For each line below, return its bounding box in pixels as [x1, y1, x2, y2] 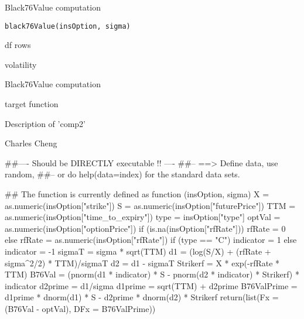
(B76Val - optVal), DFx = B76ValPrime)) [5, 302, 156, 314]
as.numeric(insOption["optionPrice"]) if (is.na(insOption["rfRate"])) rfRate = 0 [5, 222, 286, 234]
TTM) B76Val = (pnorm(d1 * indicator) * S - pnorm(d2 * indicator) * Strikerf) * [5, 268, 299, 280]
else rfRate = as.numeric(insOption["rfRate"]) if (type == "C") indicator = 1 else [5, 234, 297, 246]
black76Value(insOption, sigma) [5, 22, 131, 30]
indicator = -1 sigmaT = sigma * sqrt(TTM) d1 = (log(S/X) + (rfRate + [5, 245, 271, 257]
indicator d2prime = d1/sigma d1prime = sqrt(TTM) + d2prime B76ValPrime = [5, 279, 298, 291]
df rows [5, 39, 31, 51]
